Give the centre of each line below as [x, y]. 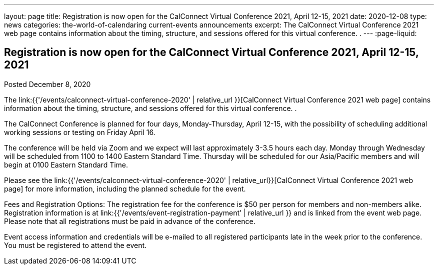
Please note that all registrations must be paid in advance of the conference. [130, 221]
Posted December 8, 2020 [47, 84]
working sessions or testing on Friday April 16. [80, 132]
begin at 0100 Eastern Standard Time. [66, 164]
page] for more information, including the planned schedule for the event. [125, 188]
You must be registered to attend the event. [75, 245]
